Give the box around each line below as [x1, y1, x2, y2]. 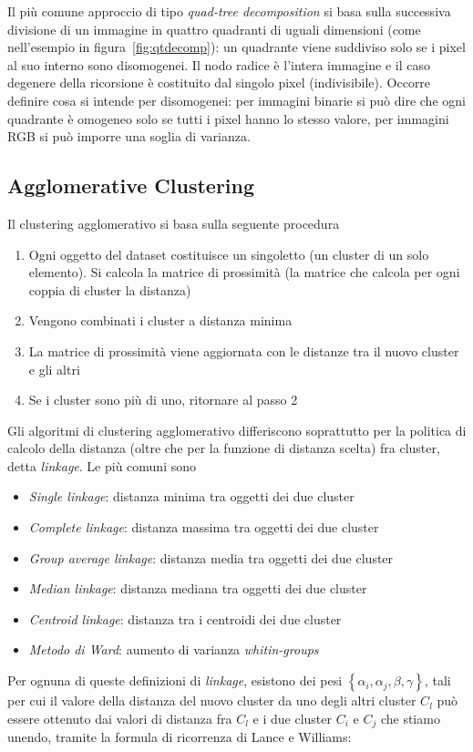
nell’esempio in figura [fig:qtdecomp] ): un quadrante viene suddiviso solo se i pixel [7, 37, 466, 57]
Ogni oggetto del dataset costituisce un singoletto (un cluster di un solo [28, 244, 429, 263]
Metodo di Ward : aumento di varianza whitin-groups [28, 640, 319, 659]
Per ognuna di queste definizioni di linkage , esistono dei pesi [7, 671, 343, 690]
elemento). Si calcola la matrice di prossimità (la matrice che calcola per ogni [28, 263, 460, 282]
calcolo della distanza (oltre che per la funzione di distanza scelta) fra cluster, [7, 438, 440, 458]
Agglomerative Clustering [7, 171, 255, 200]
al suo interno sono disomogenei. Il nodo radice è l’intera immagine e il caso [7, 55, 430, 74]
